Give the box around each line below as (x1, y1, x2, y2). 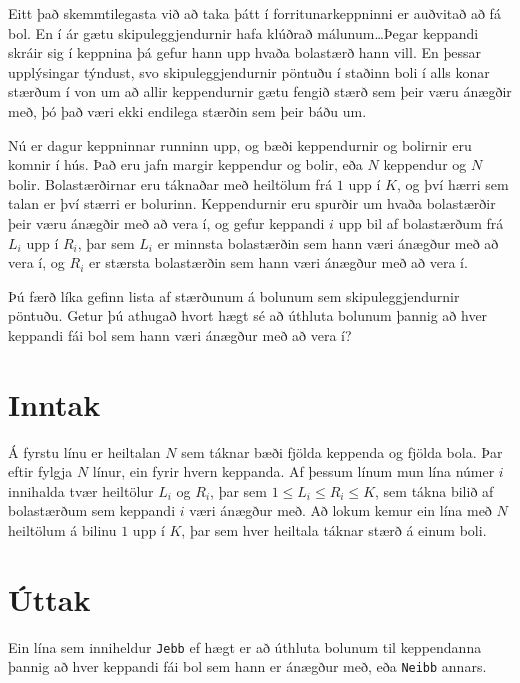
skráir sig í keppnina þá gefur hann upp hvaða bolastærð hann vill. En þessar (8, 42, 481, 63)
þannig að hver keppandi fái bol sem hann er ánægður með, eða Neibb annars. (8, 656, 487, 677)
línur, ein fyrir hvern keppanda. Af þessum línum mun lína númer (92, 461, 495, 482)
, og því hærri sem (396, 173, 509, 194)
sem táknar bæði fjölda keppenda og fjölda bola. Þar (181, 441, 503, 462)
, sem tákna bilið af (375, 480, 494, 501)
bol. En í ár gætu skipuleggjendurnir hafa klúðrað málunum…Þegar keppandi (8, 22, 479, 43)
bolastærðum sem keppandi (8, 500, 176, 521)
